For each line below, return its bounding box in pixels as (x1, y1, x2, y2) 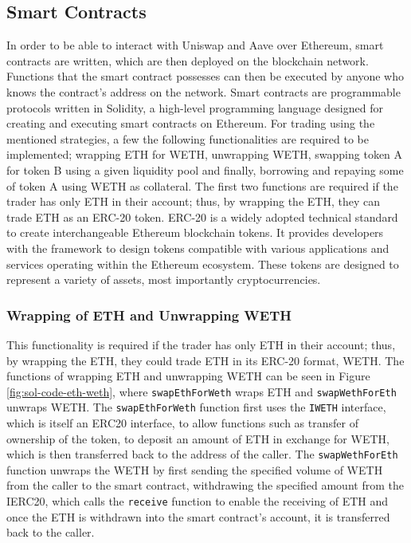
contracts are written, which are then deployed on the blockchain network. (6, 52, 369, 69)
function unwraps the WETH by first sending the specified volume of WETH (6, 461, 383, 478)
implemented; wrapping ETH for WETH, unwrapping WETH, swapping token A (6, 146, 403, 163)
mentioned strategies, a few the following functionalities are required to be (6, 130, 369, 147)
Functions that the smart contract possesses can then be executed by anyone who (6, 68, 404, 85)
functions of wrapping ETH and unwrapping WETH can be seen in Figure (6, 368, 370, 384)
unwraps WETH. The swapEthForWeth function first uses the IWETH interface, (6, 399, 386, 415)
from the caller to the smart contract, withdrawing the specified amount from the (6, 477, 404, 494)
